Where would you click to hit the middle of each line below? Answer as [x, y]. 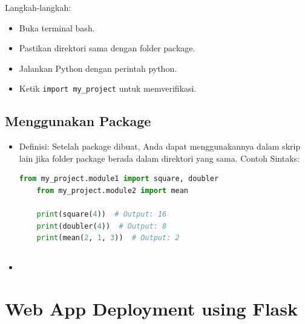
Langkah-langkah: [38, 7]
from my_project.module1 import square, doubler [119, 179]
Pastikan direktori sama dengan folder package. [107, 48]
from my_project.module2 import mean [113, 191]
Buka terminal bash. [57, 27]
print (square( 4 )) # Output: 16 [102, 214]
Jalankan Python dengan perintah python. [98, 68]
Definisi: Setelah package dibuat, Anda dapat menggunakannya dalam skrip [160, 146]
